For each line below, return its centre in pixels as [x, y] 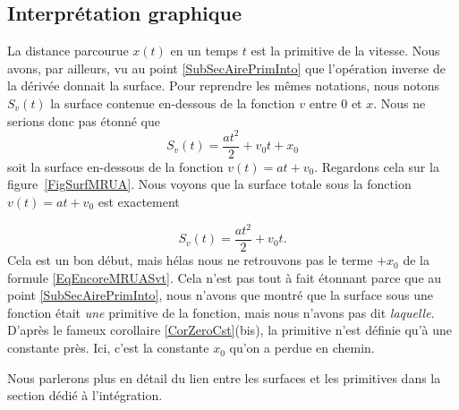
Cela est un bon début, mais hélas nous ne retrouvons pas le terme [190, 260]
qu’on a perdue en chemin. [302, 348]
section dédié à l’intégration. [85, 395]
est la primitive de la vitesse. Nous [345, 51]
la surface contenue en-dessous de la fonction [173, 102]
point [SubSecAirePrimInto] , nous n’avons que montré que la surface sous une [221, 295]
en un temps [204, 51]
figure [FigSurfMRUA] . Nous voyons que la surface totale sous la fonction [209, 184]
